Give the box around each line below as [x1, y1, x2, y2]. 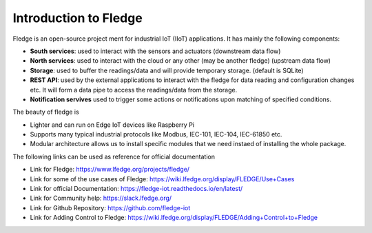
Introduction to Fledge [12, 10, 143, 26]
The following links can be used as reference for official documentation [12, 152, 215, 161]
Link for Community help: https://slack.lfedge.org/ [30, 194, 172, 203]
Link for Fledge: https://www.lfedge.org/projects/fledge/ [30, 165, 189, 174]
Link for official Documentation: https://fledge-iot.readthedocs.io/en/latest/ [30, 185, 243, 193]
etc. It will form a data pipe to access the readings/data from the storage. [30, 85, 238, 94]
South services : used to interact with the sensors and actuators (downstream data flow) [30, 47, 281, 55]
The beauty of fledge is [12, 108, 79, 116]
